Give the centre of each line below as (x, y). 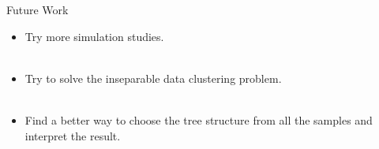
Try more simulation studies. (94, 36)
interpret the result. (73, 135)
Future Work (38, 9)
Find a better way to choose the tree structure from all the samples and (199, 119)
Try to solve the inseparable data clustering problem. (153, 78)
